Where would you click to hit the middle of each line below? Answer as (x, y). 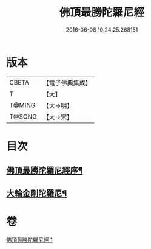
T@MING (22, 105)
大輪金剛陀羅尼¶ (37, 193)
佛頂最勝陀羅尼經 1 (29, 240)
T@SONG (23, 116)
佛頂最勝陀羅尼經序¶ (45, 171)
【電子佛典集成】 (67, 83)
